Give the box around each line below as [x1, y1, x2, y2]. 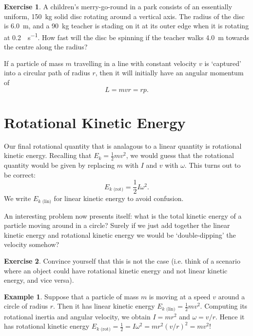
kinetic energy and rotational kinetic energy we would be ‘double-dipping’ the [4, 229, 236, 240]
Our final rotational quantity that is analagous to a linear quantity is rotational [4, 140, 242, 151]
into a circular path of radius [4, 67, 90, 78]
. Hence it [215, 311, 245, 321]
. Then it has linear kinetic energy [53, 301, 155, 311]
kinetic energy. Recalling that [4, 150, 92, 160]
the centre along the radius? [4, 42, 88, 52]
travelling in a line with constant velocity [74, 58, 197, 68]
